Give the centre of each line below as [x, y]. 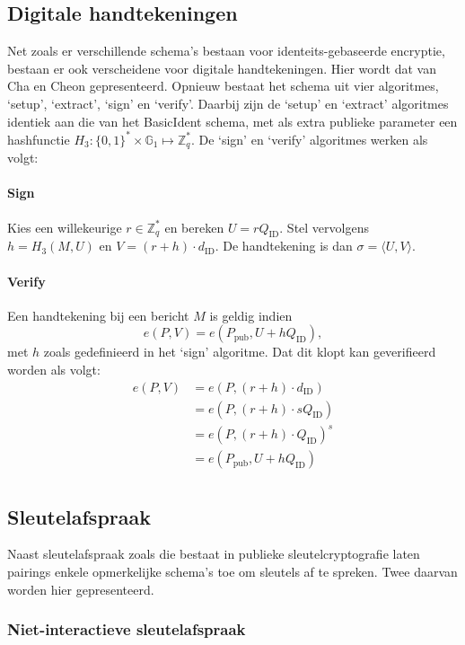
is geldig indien [251, 315]
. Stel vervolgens [324, 227]
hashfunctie [39, 139]
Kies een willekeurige [65, 227]
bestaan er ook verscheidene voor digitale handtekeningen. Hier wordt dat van [222, 68]
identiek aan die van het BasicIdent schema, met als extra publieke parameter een [232, 121]
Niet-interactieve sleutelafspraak [127, 629]
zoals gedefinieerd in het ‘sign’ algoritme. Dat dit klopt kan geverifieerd [240, 352]
